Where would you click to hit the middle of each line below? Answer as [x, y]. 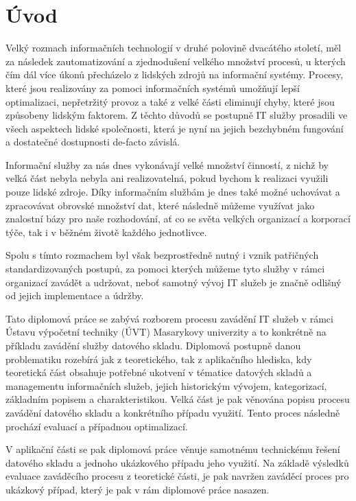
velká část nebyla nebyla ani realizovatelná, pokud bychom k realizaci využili [167, 178]
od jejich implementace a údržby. [75, 295]
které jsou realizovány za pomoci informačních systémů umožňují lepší [153, 88]
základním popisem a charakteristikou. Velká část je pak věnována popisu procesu [178, 399]
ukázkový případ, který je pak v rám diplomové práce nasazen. [138, 489]
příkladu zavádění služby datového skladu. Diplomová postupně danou [153, 345]
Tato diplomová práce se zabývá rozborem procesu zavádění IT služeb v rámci [169, 318]
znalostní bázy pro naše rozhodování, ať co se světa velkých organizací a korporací [178, 219]
